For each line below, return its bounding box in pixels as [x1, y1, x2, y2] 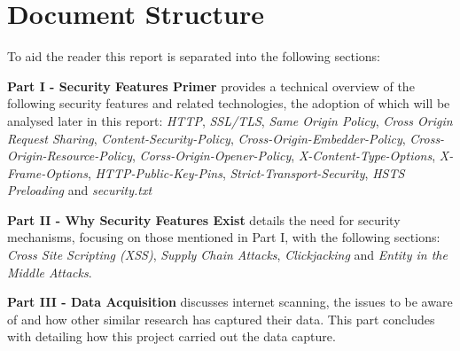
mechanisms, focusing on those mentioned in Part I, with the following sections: [7, 228, 441, 246]
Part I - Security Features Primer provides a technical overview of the [7, 76, 415, 95]
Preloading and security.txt [7, 181, 152, 199]
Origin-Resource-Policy [7, 146, 133, 165]
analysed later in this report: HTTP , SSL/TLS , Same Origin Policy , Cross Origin [7, 111, 453, 129]
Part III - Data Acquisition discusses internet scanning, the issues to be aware [7, 292, 453, 311]
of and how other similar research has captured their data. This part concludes [7, 309, 435, 328]
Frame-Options [7, 163, 88, 182]
